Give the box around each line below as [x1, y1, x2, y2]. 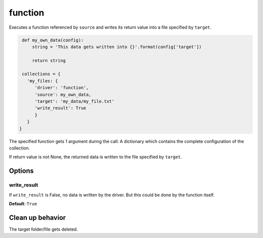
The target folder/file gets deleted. [9, 226, 78, 232]
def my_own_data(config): [22, 37, 84, 43]
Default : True [9, 201, 38, 206]
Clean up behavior [9, 213, 66, 221]
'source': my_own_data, [35, 92, 92, 97]
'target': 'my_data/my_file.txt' [35, 99, 114, 104]
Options [9, 167, 34, 175]
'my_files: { [27, 78, 58, 84]
